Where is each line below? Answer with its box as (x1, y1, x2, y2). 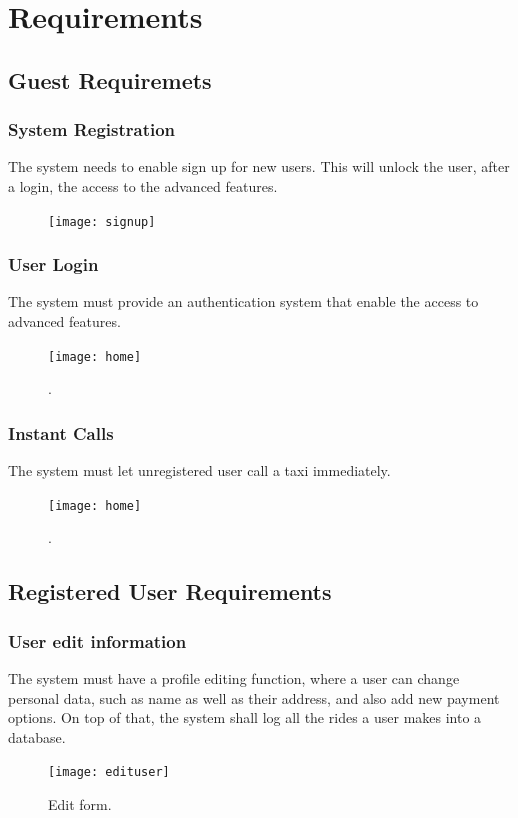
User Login (8, 252, 99, 277)
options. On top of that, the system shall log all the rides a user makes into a (8, 707, 482, 728)
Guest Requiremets (8, 64, 212, 95)
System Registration (8, 117, 176, 142)
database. (8, 726, 66, 747)
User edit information (8, 628, 187, 653)
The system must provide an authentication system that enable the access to (8, 291, 479, 312)
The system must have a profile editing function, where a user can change (8, 667, 460, 688)
